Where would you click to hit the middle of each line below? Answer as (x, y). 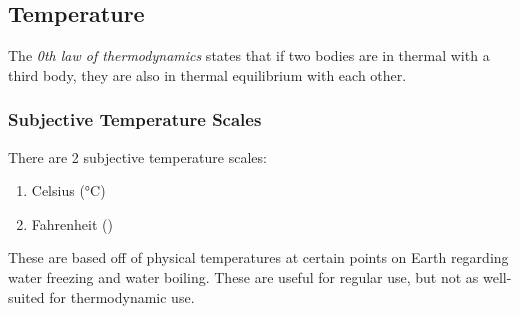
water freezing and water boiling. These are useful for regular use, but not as (243, 276)
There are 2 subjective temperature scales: (137, 156)
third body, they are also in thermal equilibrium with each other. (207, 74)
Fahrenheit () (72, 223)
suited (26, 296)
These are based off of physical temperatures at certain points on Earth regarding (258, 257)
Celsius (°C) (68, 190)
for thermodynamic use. (122, 296)
